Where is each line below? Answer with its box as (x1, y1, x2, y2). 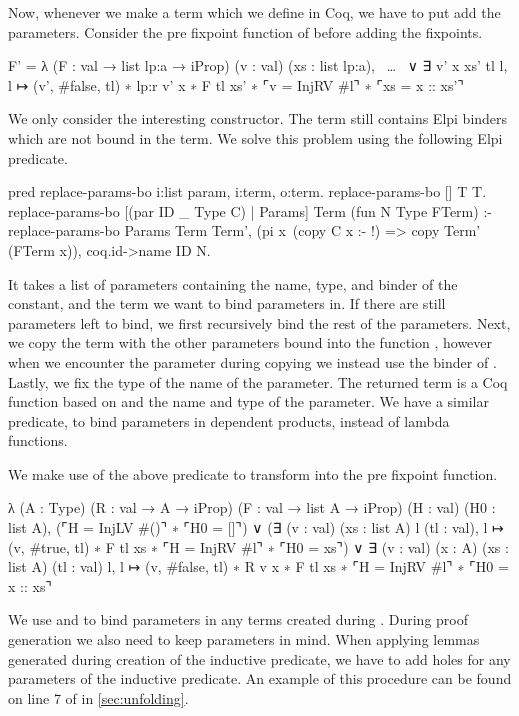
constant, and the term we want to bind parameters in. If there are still (8, 293, 446, 314)
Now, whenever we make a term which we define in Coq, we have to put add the (8, 2, 501, 22)
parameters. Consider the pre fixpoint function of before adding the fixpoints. (8, 21, 483, 42)
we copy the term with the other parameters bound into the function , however (8, 332, 493, 353)
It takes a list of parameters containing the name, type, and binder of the (8, 273, 458, 294)
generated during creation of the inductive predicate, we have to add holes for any (8, 648, 511, 669)
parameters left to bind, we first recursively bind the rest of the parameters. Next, (8, 312, 511, 333)
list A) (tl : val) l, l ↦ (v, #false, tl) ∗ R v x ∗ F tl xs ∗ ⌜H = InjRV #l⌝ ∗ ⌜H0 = (8, 556, 509, 577)
